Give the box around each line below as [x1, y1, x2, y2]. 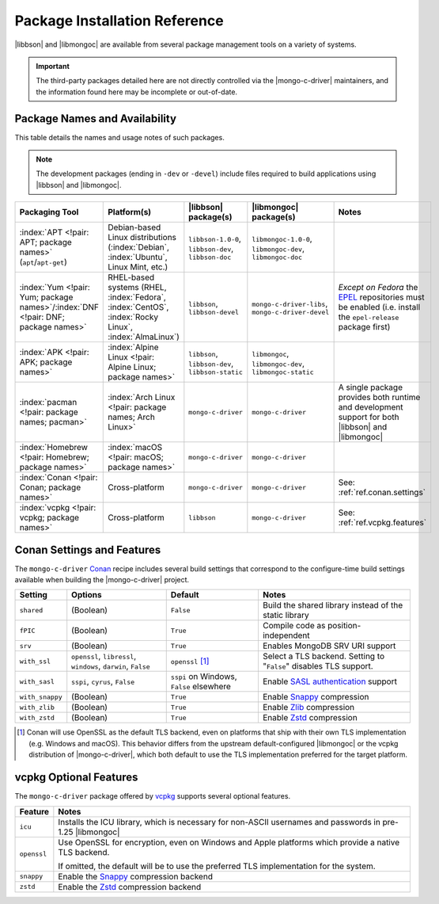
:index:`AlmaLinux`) [108, 331, 180, 342]
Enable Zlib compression [262, 702, 355, 713]
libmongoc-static [252, 368, 314, 376]
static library [262, 610, 310, 621]
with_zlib [19, 703, 55, 711]
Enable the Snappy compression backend [58, 871, 214, 882]
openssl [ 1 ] [170, 656, 210, 667]
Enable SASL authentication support [262, 676, 397, 687]
